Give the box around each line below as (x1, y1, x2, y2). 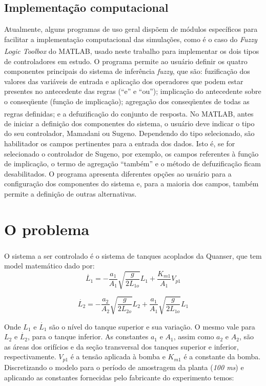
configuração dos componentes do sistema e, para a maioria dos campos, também (4, 178, 259, 189)
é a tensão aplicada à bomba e (70, 351, 166, 362)
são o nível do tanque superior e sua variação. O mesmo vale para (49, 321, 255, 332)
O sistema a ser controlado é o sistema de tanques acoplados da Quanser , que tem (4, 250, 262, 261)
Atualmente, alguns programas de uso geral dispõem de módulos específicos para (4, 24, 258, 34)
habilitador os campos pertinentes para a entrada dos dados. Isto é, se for (4, 138, 235, 149)
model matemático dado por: (4, 260, 95, 271)
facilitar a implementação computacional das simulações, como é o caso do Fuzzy (4, 33, 257, 44)
